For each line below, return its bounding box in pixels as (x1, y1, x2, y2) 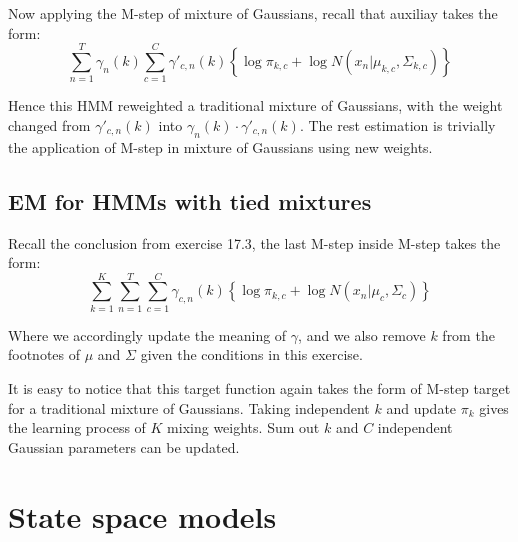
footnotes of (8, 344, 81, 365)
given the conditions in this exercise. (140, 344, 363, 365)
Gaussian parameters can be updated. (8, 436, 240, 457)
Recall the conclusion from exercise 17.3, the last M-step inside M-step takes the (8, 232, 501, 253)
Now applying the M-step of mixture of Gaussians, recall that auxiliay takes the (8, 3, 498, 23)
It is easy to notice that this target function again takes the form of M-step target (8, 378, 511, 398)
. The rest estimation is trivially (299, 114, 496, 135)
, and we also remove (298, 324, 426, 345)
